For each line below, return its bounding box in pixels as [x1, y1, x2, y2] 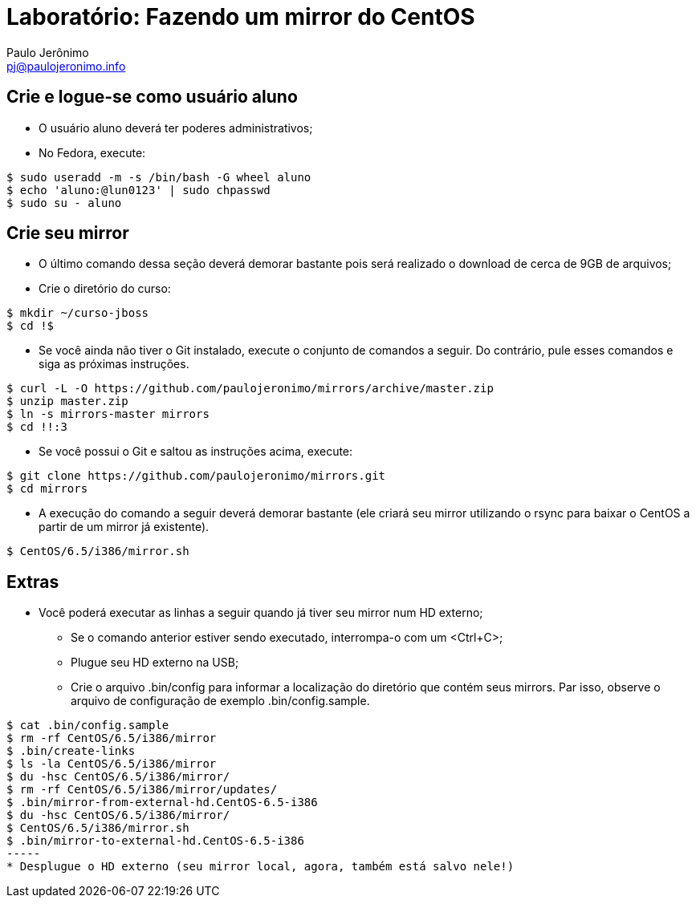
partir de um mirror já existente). [39, 520, 210, 534]
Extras [6, 571, 59, 592]
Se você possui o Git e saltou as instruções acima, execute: [39, 444, 353, 459]
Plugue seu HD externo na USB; [71, 655, 239, 670]
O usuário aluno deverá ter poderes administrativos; [39, 120, 313, 135]
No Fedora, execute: [39, 145, 146, 160]
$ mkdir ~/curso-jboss [6, 306, 149, 320]
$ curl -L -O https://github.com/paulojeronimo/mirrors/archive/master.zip [6, 382, 494, 395]
